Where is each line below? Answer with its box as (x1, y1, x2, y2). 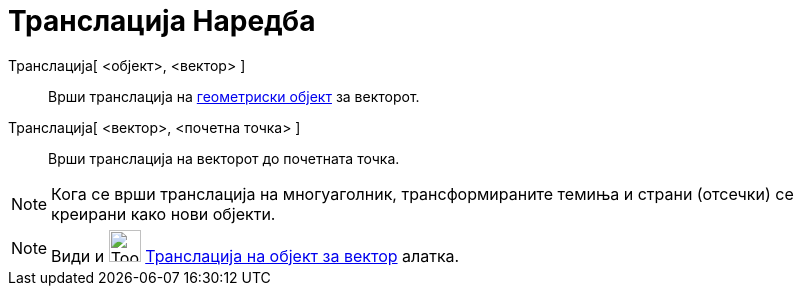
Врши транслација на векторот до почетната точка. (48, 149, 400, 167)
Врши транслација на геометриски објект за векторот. (48, 87, 420, 105)
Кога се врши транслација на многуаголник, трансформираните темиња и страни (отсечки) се (51, 183, 794, 204)
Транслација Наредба (8, 4, 316, 38)
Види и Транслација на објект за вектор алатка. (51, 245, 460, 266)
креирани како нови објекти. (51, 203, 276, 224)
